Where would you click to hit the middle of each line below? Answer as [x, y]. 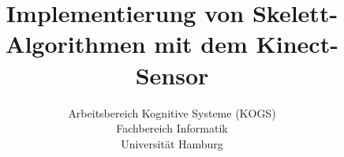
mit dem [201, 44]
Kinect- [297, 44]
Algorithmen [76, 44]
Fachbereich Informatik [172, 128]
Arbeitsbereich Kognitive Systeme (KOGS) [172, 112]
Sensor [172, 75]
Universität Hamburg [172, 143]
